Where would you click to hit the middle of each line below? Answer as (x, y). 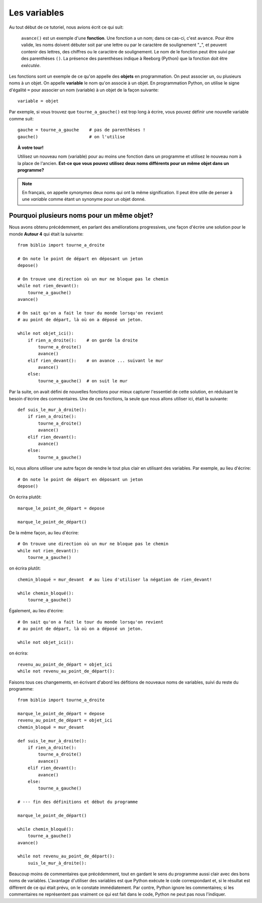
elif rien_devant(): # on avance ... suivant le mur (95, 361)
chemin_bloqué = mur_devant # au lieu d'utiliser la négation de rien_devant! (115, 579)
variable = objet (38, 101)
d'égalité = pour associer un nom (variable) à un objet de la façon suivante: (84, 90)
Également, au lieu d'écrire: (36, 611)
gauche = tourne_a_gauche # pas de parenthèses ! (82, 130)
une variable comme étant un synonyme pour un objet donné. (84, 199)
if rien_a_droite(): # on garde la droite (83, 340)
